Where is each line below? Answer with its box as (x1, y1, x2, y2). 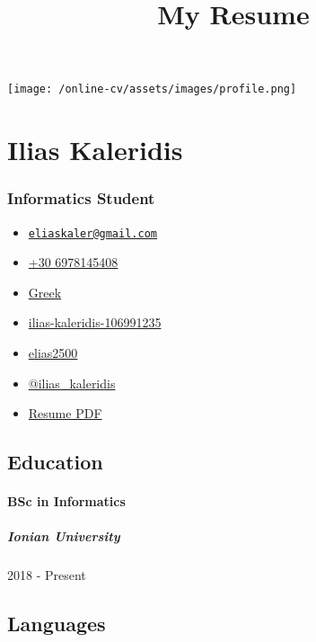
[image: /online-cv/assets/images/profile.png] (7, 83, 297, 96)
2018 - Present (7, 566, 86, 584)
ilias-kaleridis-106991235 (28, 313, 162, 332)
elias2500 (28, 343, 78, 362)
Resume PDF (28, 404, 102, 423)
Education (7, 448, 103, 476)
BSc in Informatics (7, 492, 126, 511)
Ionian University (7, 527, 120, 546)
